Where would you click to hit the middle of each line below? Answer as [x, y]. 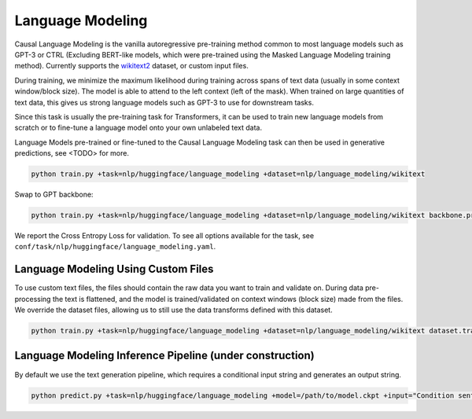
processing [33, 299]
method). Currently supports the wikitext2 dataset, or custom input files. [132, 66]
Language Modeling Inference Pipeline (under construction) [164, 356]
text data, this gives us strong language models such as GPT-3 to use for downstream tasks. [164, 102]
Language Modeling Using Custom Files [114, 269]
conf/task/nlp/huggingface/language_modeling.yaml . [115, 247]
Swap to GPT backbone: [54, 195]
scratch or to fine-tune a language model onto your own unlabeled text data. [138, 128]
